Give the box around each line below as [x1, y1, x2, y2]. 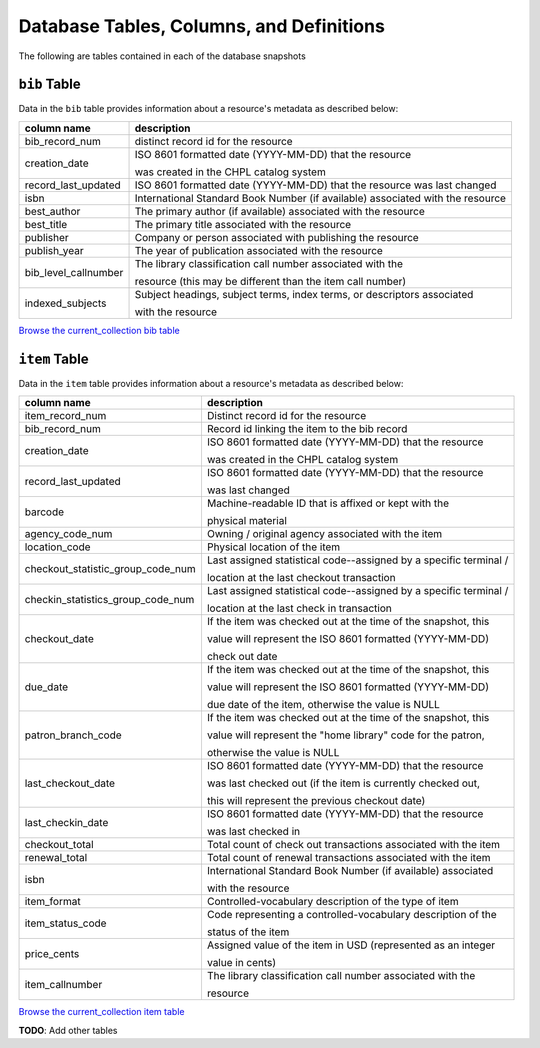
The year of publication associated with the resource [134, 243, 384, 257]
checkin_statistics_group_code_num [24, 593, 195, 607]
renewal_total [24, 851, 88, 865]
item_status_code [24, 916, 107, 930]
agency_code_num [24, 527, 113, 541]
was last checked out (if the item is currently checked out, [206, 776, 480, 790]
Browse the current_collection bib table [18, 324, 180, 336]
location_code [24, 540, 91, 554]
